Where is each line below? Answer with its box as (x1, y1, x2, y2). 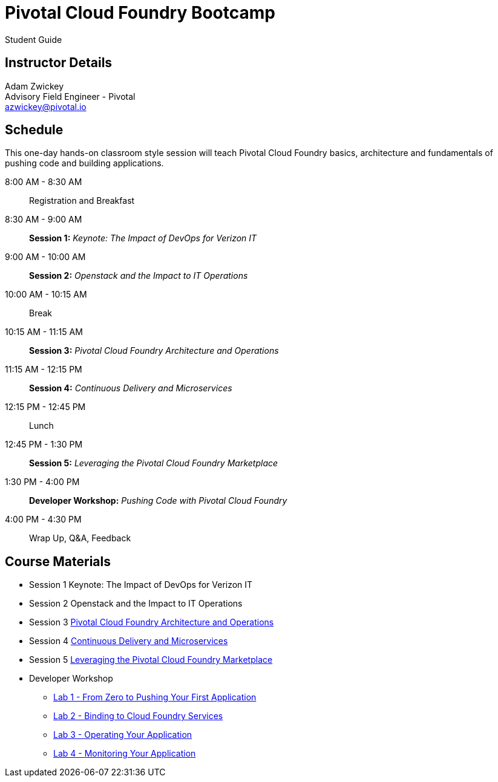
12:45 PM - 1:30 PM (5, 439, 83, 450)
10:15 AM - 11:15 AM (5, 327, 83, 337)
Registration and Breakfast (29, 195, 135, 206)
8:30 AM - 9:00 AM (5, 214, 82, 225)
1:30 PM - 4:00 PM (5, 477, 80, 487)
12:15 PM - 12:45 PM (5, 402, 86, 412)
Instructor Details (5, 55, 113, 71)
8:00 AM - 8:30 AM (5, 177, 82, 187)
